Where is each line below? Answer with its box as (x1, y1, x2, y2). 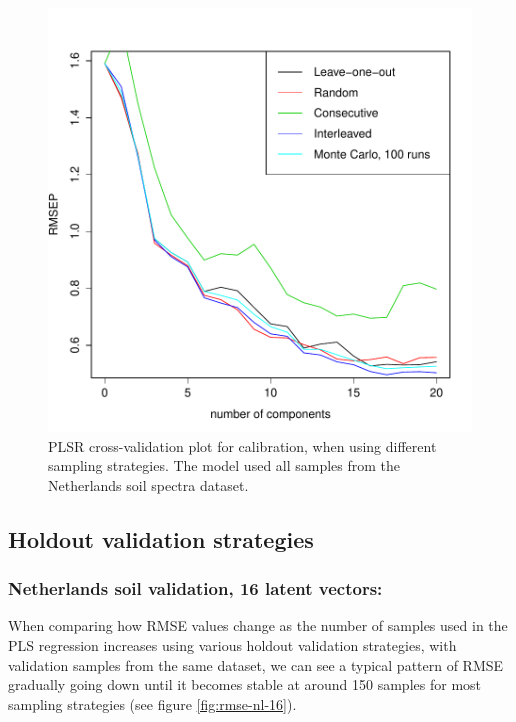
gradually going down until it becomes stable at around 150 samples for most (8, 674, 482, 695)
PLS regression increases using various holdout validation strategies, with (8, 634, 457, 655)
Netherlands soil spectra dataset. (48, 474, 249, 495)
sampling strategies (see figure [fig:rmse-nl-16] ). (8, 693, 297, 714)
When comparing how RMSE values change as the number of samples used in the (8, 615, 508, 636)
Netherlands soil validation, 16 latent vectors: (8, 576, 383, 601)
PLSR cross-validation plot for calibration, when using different (48, 435, 437, 456)
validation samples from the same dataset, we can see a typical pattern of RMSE (8, 654, 504, 675)
